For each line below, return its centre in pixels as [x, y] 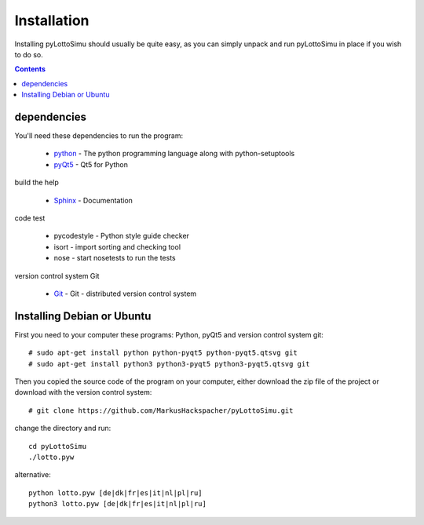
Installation [52, 20]
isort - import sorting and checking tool [117, 246]
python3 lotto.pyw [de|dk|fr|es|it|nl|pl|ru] [118, 504]
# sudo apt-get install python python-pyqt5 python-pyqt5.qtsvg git [163, 353]
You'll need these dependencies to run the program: [99, 136]
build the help [37, 182]
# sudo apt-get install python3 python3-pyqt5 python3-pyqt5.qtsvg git [169, 364]
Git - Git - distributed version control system [125, 293]
